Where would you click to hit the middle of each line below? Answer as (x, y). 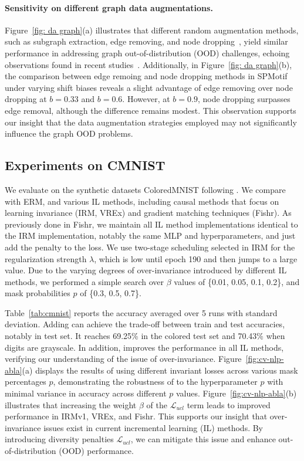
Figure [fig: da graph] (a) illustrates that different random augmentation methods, (152, 30)
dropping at (26, 99)
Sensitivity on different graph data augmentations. (109, 7)
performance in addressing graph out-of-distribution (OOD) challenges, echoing (147, 52)
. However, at (146, 99)
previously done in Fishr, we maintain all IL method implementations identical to (151, 224)
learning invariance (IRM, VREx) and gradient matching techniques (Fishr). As (148, 213)
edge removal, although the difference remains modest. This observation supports (151, 110)
